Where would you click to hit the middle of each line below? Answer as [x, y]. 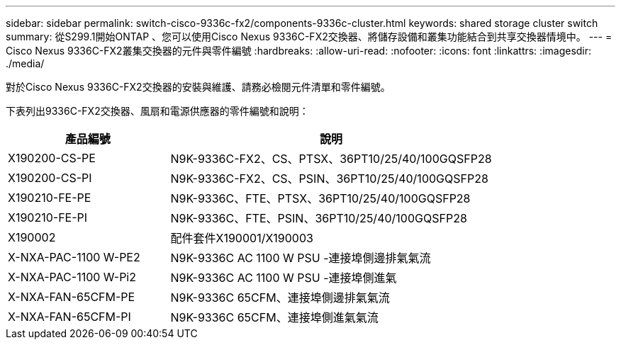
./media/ [25, 63]
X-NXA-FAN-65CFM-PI [69, 317]
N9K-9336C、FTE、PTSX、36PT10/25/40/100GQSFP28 [320, 198]
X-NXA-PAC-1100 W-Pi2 [72, 277]
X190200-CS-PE [52, 158]
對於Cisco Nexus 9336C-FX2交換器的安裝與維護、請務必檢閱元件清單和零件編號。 [198, 87]
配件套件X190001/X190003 [242, 238]
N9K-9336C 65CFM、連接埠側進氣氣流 [274, 317]
